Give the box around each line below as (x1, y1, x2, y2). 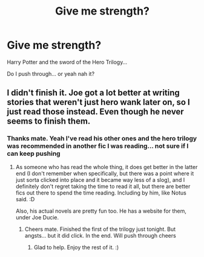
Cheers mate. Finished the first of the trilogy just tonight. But (24, 225, 176, 233)
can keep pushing (7, 150, 61, 158)
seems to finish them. (7, 116, 91, 127)
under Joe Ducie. (15, 213, 59, 221)
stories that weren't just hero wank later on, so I (7, 97, 190, 107)
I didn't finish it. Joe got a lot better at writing (7, 88, 180, 98)
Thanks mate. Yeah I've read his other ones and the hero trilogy (7, 135, 197, 143)
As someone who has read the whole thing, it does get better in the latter (15, 163, 198, 170)
